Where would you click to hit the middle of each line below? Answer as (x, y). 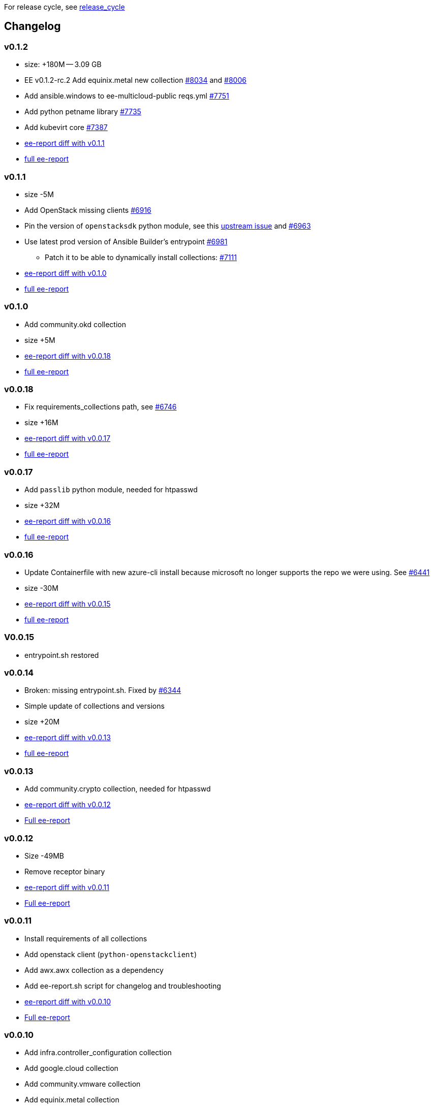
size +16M (41, 423)
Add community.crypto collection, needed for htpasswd (118, 789)
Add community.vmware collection (83, 1084)
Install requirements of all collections (86, 938)
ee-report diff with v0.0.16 (68, 521)
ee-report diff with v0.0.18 (68, 356)
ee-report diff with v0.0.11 (67, 887)
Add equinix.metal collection (72, 1100)
